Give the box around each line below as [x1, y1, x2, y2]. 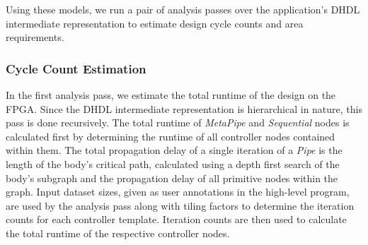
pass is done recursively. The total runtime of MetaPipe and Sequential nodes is [6, 115, 350, 130]
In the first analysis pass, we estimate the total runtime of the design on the [6, 88, 336, 102]
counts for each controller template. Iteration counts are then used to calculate [6, 212, 347, 227]
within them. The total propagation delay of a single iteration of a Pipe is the [6, 143, 343, 157]
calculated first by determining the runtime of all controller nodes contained [6, 129, 335, 143]
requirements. [6, 30, 64, 44]
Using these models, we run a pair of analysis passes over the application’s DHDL [6, 2, 360, 16]
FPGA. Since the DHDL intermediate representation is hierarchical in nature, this [6, 101, 362, 116]
